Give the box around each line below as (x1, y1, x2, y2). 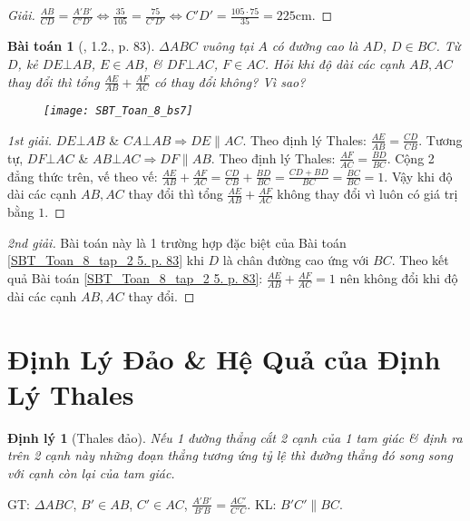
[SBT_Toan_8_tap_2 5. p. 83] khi (7, 251, 204, 270)
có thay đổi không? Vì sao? (153, 72, 306, 91)
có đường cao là (271, 36, 358, 55)
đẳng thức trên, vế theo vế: (7, 166, 158, 185)
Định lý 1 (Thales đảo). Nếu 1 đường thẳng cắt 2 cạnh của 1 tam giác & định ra (7, 428, 463, 447)
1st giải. (7, 130, 53, 149)
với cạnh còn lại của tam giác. (7, 464, 175, 482)
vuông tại (201, 36, 254, 55)
